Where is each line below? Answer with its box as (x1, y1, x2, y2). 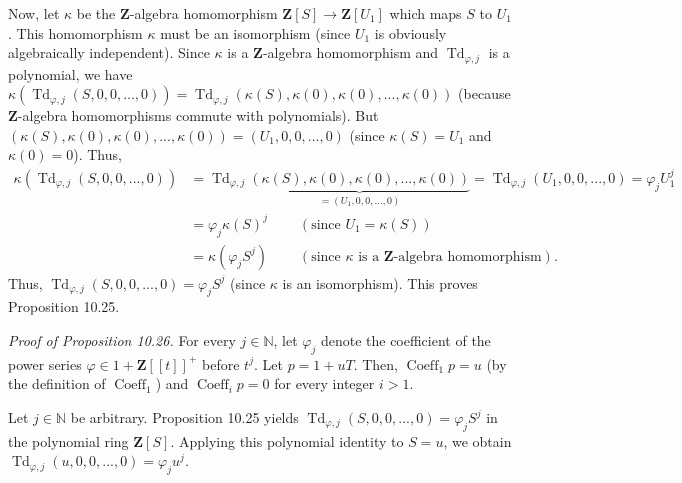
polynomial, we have (8, 63, 133, 84)
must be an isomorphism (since (160, 22, 351, 43)
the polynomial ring (8, 430, 129, 451)
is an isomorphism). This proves (282, 272, 478, 293)
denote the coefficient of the (320, 330, 491, 351)
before (202, 353, 240, 374)
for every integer (274, 373, 375, 394)
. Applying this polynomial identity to (170, 430, 404, 451)
